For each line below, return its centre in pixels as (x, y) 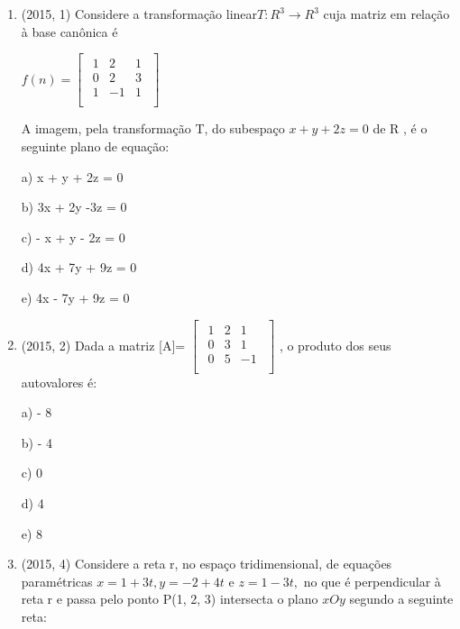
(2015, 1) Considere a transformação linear (139, 14)
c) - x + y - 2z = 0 (73, 237)
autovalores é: (59, 382)
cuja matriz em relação (386, 14)
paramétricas (57, 581)
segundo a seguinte (401, 599)
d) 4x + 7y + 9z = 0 (79, 267)
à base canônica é (69, 31)
